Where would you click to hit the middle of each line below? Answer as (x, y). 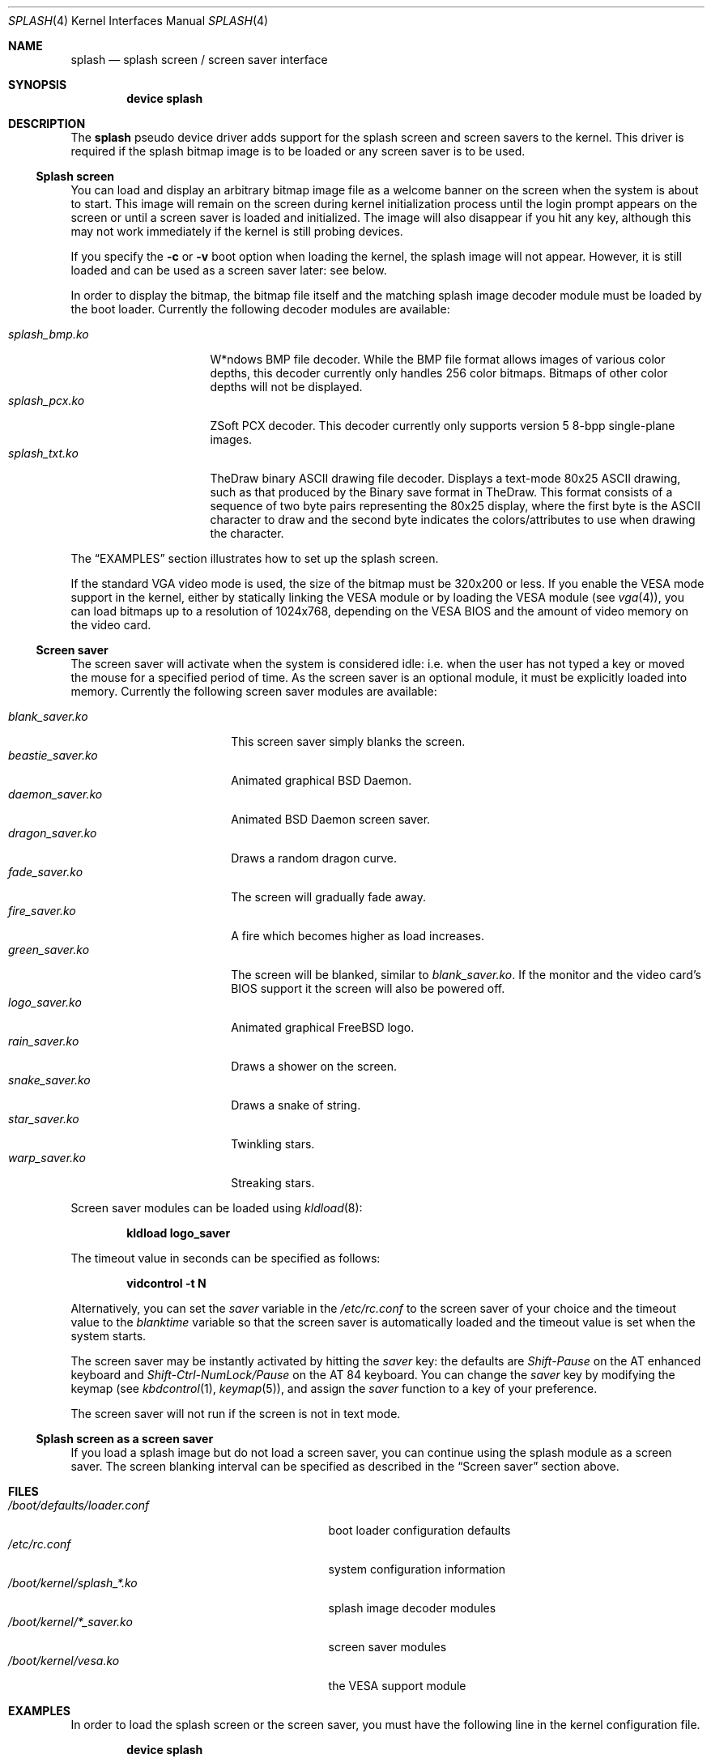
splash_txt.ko (43, 453)
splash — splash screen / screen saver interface (199, 60)
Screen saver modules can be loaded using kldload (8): (217, 1208)
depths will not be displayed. (286, 387)
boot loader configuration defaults (419, 1530)
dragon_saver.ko (53, 833)
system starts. (109, 1336)
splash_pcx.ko (47, 400)
